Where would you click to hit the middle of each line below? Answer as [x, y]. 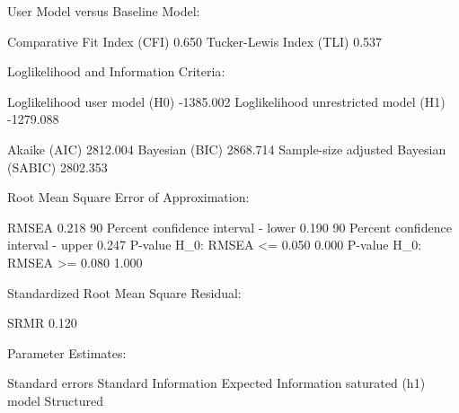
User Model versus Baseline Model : [104, 11]
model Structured [56, 400]
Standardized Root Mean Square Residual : [124, 292]
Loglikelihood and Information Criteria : [116, 71]
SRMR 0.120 [42, 323]
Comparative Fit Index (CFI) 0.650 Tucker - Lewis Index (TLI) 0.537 [195, 41]
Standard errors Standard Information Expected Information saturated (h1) [216, 383]
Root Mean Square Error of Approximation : [128, 197]
